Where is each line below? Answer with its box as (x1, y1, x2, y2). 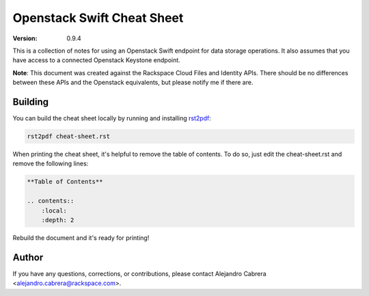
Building (12, 96, 49, 107)
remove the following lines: (12, 159, 89, 167)
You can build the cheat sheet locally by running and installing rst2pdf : (12, 114, 211, 122)
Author (12, 252, 44, 263)
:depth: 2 (41, 216, 74, 224)
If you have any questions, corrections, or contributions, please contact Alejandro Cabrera (12, 269, 266, 278)
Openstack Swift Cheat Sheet (12, 10, 184, 25)
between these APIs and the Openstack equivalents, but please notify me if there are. (12, 79, 254, 87)
